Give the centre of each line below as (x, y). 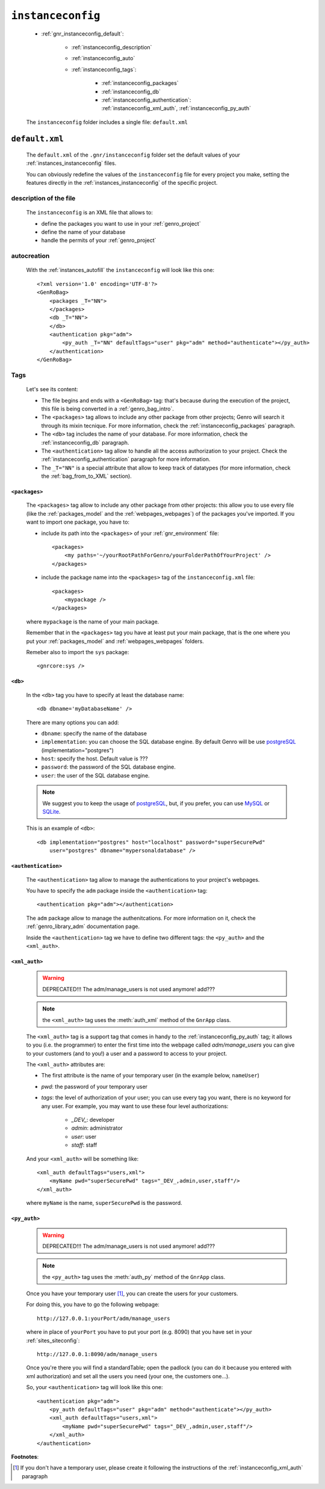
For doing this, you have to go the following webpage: (93, 1305)
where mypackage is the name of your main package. (93, 621)
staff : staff (84, 1145)
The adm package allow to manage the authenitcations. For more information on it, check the (141, 918)
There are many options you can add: (73, 722)
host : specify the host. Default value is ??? (94, 759)
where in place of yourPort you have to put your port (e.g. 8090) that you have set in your (139, 1332)
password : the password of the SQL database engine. (108, 767)
